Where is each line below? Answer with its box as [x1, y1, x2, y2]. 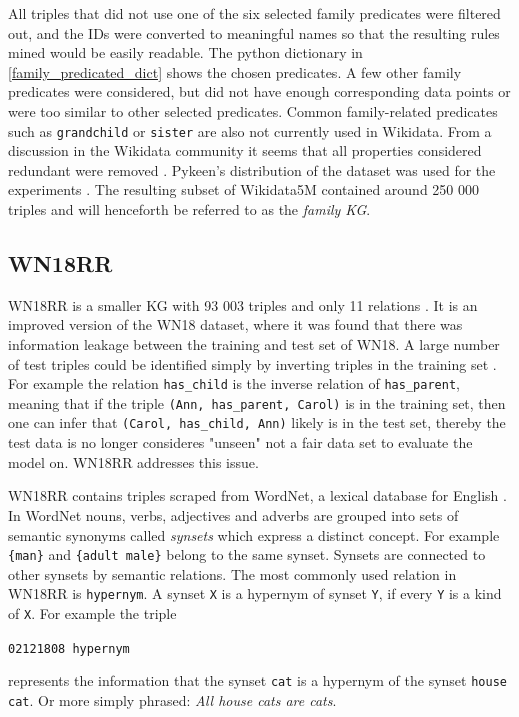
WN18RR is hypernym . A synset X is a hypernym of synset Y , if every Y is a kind [8, 583, 502, 604]
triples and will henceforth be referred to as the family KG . [8, 199, 371, 219]
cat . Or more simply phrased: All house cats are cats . [8, 689, 337, 710]
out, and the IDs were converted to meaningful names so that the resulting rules [8, 22, 500, 43]
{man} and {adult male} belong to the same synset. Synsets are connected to [8, 544, 486, 565]
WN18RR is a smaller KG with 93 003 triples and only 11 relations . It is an [8, 294, 478, 315]
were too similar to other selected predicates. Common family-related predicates [8, 100, 498, 121]
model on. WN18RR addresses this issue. [8, 451, 259, 472]
